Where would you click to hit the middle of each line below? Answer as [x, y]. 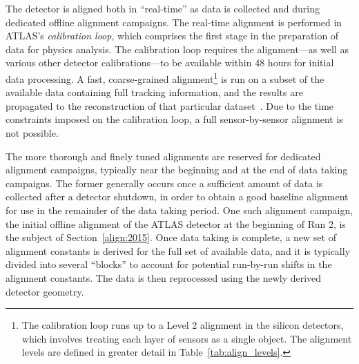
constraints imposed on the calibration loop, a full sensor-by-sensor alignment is [174, 119]
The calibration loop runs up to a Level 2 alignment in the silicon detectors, [183, 325]
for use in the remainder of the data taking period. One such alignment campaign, [179, 210]
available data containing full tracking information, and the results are [154, 92]
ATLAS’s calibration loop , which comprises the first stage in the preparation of [172, 36]
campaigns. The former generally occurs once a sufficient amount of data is [164, 183]
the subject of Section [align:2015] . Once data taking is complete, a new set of [171, 237]
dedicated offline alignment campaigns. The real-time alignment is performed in [174, 22]
